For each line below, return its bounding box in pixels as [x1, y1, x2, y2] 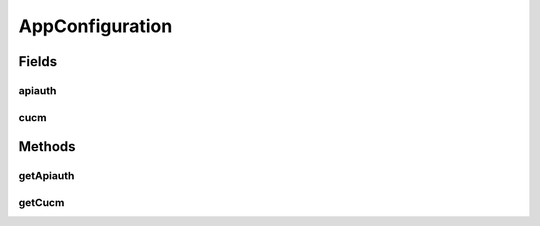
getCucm [18, 195, 65, 209]
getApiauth [18, 169, 75, 183]
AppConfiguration [18, 15, 173, 37]
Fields [18, 53, 58, 70]
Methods [18, 138, 76, 155]
